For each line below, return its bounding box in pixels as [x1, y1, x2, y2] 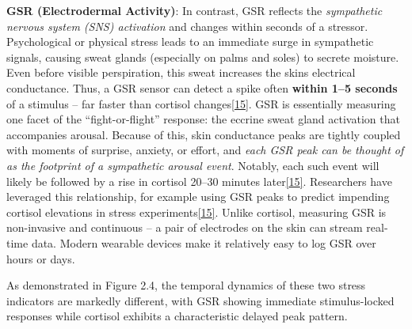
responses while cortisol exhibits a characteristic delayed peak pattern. [6, 308, 348, 324]
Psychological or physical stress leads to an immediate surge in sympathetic [6, 33, 374, 50]
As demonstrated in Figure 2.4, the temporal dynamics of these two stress [6, 277, 366, 293]
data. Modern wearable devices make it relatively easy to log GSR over [31, 234, 376, 251]
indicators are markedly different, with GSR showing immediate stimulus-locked [6, 292, 395, 308]
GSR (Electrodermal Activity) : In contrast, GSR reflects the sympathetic [6, 2, 383, 18]
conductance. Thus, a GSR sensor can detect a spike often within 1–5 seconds [6, 79, 398, 96]
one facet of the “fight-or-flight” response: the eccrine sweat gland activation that [6, 111, 400, 127]
